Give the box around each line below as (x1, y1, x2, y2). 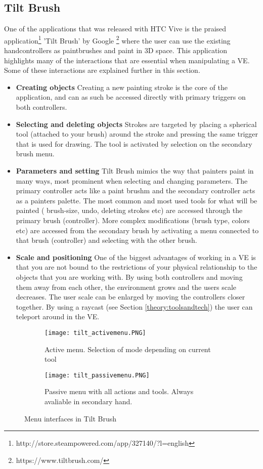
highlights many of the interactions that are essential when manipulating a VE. (4, 55, 250, 65)
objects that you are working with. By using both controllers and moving (16, 271, 243, 282)
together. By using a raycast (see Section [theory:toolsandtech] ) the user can (16, 301, 253, 312)
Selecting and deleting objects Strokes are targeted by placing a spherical (16, 118, 257, 129)
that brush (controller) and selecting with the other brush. (16, 235, 197, 245)
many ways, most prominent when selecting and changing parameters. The (16, 175, 248, 186)
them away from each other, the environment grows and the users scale (16, 281, 237, 292)
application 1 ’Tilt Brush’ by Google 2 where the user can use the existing (4, 33, 231, 46)
